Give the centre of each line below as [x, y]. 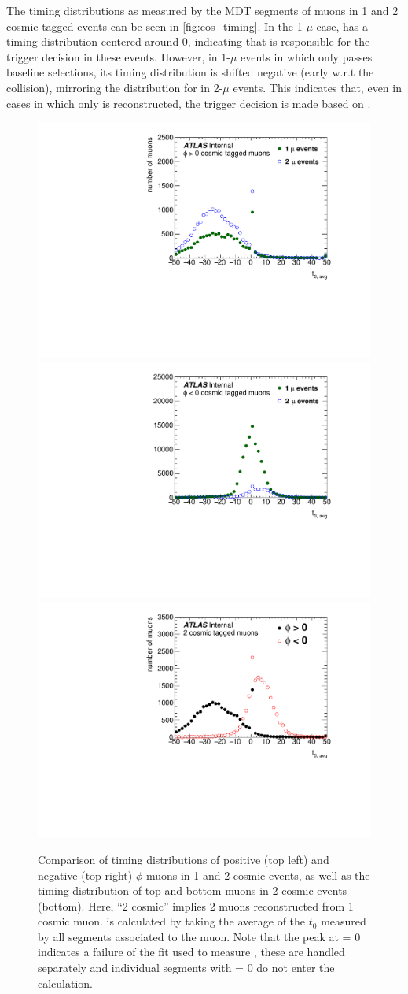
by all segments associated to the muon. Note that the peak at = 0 [199, 936]
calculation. [66, 983]
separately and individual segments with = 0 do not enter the [186, 968]
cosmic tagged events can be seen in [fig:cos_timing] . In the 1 [154, 26]
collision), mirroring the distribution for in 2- [115, 87]
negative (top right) [85, 875]
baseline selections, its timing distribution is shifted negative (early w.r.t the [190, 72]
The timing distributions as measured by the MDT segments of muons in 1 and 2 [202, 10]
